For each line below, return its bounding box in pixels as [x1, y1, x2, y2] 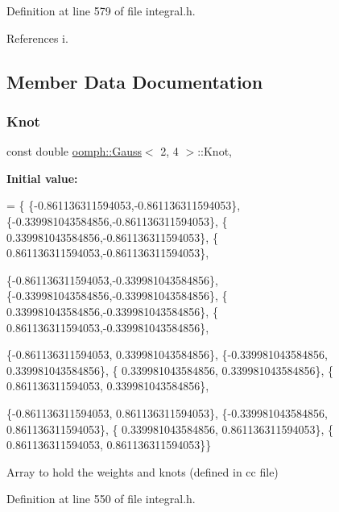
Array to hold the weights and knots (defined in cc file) [6, 463, 279, 480]
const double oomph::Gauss [6, 143, 142, 160]
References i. [6, 29, 68, 46]
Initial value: [6, 169, 78, 186]
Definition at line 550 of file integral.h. [6, 490, 196, 507]
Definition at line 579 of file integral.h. [6, 2, 196, 19]
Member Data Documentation [6, 69, 263, 94]
